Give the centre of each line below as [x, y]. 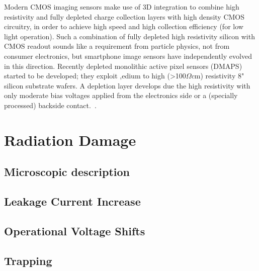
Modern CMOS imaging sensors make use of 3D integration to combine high [122, 7]
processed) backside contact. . [50, 105]
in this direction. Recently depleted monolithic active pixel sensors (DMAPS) [123, 66]
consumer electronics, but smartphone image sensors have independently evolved [128, 56]
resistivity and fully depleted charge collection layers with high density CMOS [124, 16]
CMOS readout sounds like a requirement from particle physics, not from [117, 46]
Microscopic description [67, 172]
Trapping [28, 260]
